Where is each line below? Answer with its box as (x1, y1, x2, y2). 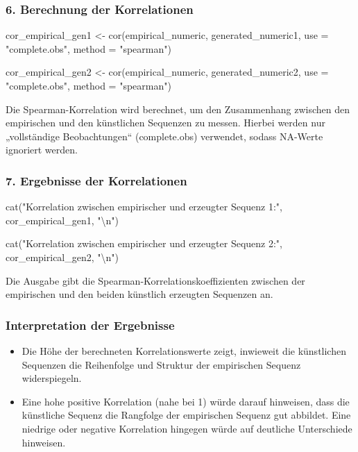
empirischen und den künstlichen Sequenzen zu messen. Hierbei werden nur (6, 115, 325, 130)
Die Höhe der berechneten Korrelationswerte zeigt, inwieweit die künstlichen (22, 343, 346, 358)
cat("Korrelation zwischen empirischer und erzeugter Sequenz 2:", (6, 236, 282, 251)
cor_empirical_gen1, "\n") (6, 212, 119, 227)
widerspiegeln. (22, 371, 82, 385)
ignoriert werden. (6, 142, 78, 157)
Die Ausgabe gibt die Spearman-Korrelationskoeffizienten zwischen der (6, 273, 305, 287)
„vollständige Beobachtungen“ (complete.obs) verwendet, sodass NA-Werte (6, 128, 323, 143)
